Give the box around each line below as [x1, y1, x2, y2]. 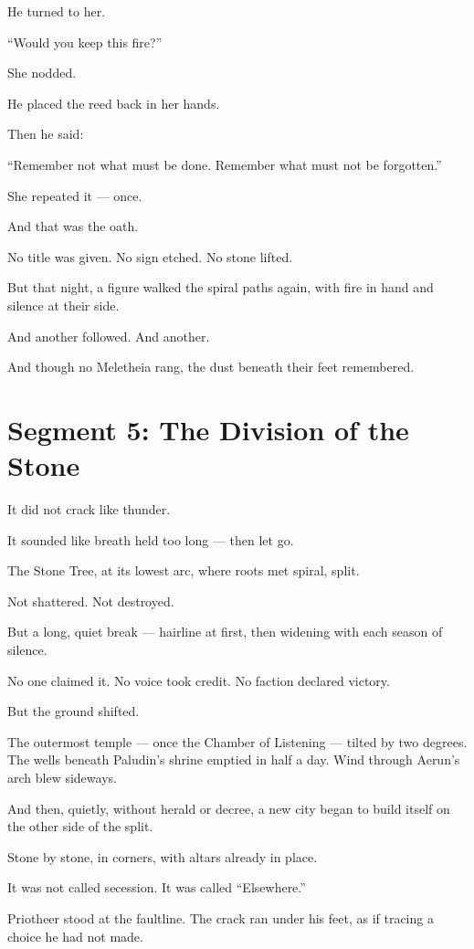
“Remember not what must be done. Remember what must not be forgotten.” [7, 154, 442, 174]
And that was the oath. [7, 216, 139, 236]
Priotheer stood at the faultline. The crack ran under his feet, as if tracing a [7, 908, 434, 927]
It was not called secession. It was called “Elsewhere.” [7, 878, 306, 897]
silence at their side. [7, 295, 120, 314]
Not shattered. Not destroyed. [7, 591, 174, 610]
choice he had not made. [7, 926, 143, 945]
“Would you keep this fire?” [7, 32, 163, 51]
